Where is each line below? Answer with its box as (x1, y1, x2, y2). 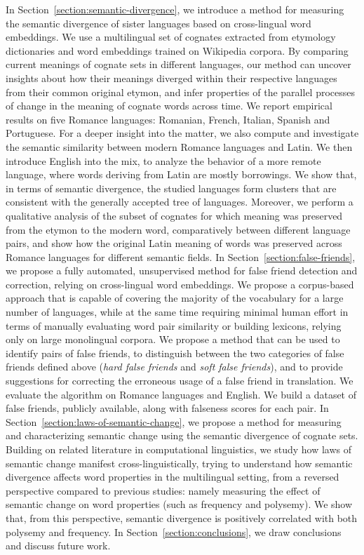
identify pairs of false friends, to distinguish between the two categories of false (6, 345, 344, 360)
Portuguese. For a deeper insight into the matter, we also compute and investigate (6, 126, 359, 140)
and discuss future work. (6, 538, 111, 553)
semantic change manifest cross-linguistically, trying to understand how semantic (6, 455, 353, 470)
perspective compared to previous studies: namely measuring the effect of (6, 483, 321, 497)
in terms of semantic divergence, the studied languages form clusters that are (6, 180, 337, 195)
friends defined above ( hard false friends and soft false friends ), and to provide (6, 359, 343, 374)
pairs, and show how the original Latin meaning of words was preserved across (6, 236, 342, 250)
